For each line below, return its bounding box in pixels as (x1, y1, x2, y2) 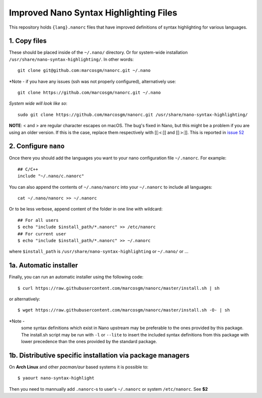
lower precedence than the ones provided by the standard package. (21, 339, 157, 345)
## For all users (17, 217, 59, 223)
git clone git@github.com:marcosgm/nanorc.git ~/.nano (17, 68, 151, 73)
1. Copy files (9, 37, 47, 45)
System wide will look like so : (9, 100, 67, 106)
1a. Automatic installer (9, 261, 78, 269)
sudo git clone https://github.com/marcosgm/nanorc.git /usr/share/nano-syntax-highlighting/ (17, 112, 248, 117)
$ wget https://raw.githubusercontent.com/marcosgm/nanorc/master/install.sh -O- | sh (17, 307, 230, 313)
